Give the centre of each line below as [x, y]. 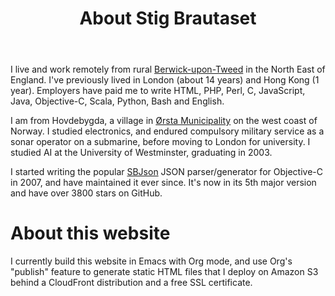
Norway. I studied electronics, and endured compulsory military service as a [167, 131]
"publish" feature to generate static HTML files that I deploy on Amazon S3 [164, 272]
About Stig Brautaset [168, 18]
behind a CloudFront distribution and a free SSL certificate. [131, 283]
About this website [90, 233]
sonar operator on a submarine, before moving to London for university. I [160, 142]
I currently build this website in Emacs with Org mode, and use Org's [151, 261]
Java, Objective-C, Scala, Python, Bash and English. [117, 101]
